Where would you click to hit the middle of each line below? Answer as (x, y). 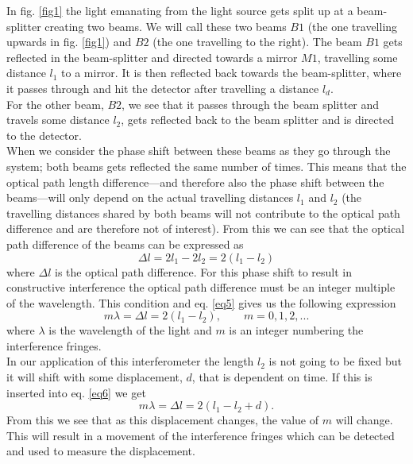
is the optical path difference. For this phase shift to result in (204, 271)
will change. (364, 420)
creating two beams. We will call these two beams (166, 26)
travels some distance (58, 120)
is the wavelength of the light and (130, 330)
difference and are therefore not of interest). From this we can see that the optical (206, 228)
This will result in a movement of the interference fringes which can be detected (201, 435)
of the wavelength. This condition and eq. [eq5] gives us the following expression (201, 302)
